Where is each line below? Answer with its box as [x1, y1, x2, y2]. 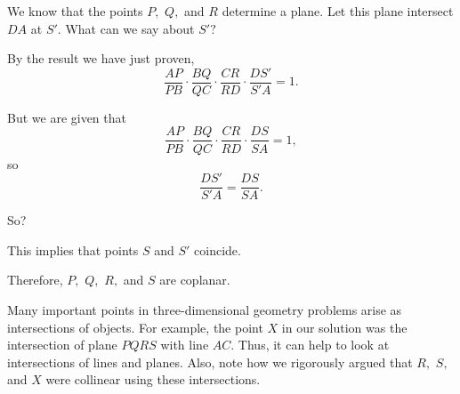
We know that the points [7, 2, 143, 20]
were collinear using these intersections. [45, 370, 261, 389]
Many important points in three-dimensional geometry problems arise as [7, 300, 402, 318]
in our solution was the [281, 318, 408, 336]
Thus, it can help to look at [238, 335, 390, 354]
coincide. [194, 240, 241, 259]
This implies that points [7, 240, 139, 259]
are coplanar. [159, 270, 230, 289]
